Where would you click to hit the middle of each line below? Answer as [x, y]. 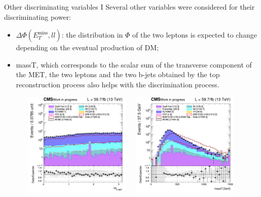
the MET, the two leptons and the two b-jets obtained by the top [118, 74]
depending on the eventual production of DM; [87, 47]
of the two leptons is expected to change [195, 35]
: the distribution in [92, 35]
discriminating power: [38, 17]
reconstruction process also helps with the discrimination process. [118, 84]
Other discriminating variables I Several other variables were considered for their [129, 7]
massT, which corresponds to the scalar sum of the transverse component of [134, 64]
